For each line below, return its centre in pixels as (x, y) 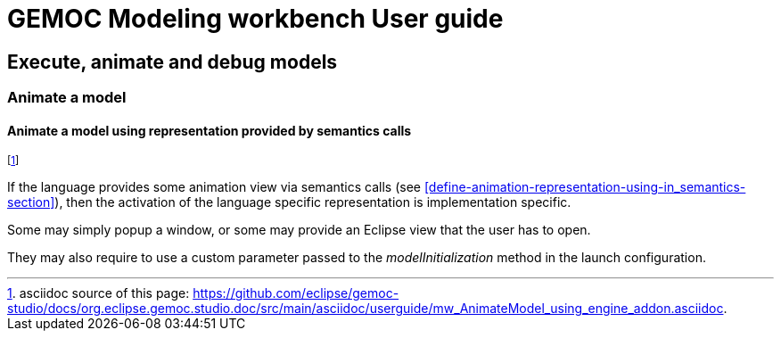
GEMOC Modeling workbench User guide (255, 19)
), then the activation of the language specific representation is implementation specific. (313, 202)
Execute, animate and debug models (173, 62)
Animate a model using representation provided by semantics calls (210, 130)
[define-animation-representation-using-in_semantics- (585, 187)
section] (31, 202)
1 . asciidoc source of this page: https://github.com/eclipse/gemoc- (203, 293)
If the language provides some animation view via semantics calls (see (214, 187)
